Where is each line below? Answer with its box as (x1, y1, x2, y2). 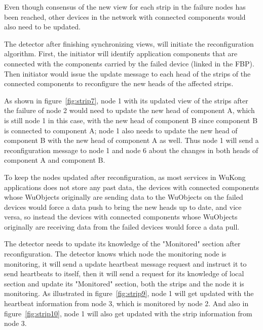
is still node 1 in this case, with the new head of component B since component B (4, 115, 258, 125)
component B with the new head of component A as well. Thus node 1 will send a (4, 135, 259, 145)
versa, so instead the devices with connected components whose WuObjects (4, 211, 238, 222)
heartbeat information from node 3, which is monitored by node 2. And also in (4, 298, 249, 309)
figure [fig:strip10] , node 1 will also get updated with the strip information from (4, 308, 252, 318)
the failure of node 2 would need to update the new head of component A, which (4, 105, 255, 116)
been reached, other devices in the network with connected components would (4, 11, 246, 22)
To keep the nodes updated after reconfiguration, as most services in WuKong (4, 171, 246, 182)
